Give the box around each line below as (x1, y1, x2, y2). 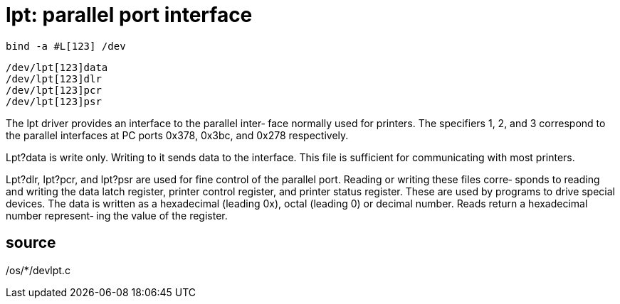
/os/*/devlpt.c (6, 264, 70, 276)
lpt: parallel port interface (6, 3, 253, 27)
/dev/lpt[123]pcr (6, 84, 102, 96)
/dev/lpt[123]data (6, 61, 108, 73)
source (6, 234, 56, 252)
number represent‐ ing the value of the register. (6, 209, 228, 222)
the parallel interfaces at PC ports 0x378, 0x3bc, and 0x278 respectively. (6, 129, 349, 141)
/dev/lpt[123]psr (6, 95, 102, 107)
